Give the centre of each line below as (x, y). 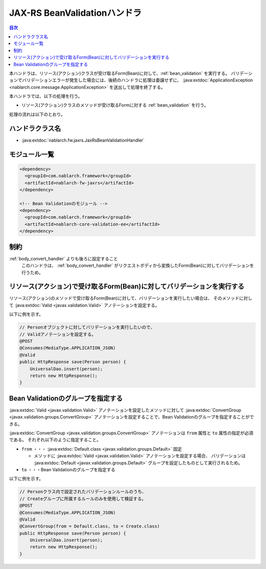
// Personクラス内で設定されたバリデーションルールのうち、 (83, 492)
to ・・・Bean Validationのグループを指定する (68, 469)
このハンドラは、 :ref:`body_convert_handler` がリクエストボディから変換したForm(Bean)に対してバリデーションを (138, 266)
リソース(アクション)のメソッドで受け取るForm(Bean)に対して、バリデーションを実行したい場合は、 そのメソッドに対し (131, 298)
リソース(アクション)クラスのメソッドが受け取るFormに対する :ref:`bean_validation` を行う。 (115, 105)
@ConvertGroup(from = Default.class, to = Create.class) (90, 526)
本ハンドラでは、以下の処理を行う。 (46, 96)
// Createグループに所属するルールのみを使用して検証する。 (83, 499)
